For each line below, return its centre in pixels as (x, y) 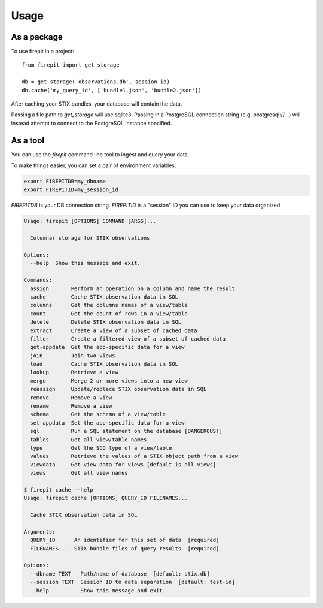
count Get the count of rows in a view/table (109, 314)
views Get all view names (79, 473)
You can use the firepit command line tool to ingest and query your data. (100, 154)
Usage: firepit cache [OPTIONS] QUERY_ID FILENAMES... (106, 498)
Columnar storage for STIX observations (90, 238)
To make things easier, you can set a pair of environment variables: (94, 165)
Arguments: (39, 532)
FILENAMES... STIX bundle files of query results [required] (125, 548)
